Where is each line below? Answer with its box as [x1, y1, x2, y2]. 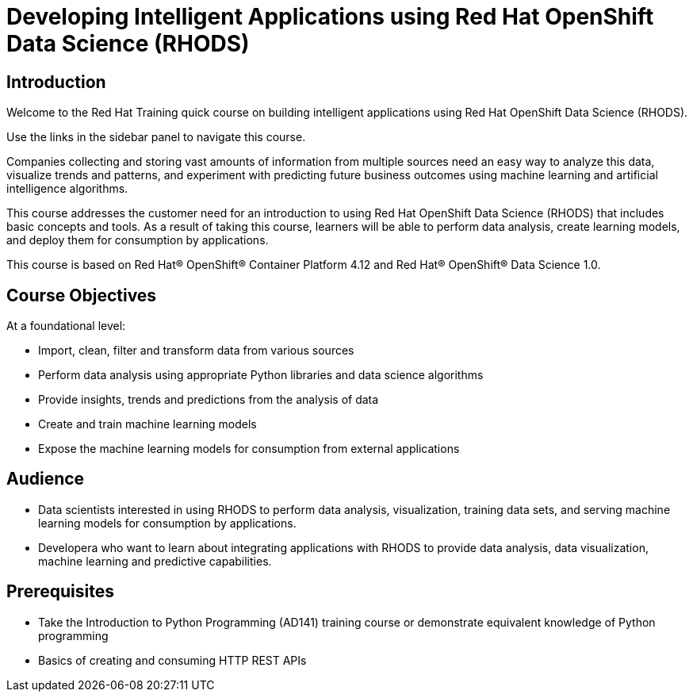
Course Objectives [6, 285, 157, 305]
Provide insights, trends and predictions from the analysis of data [38, 393, 379, 407]
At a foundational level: [6, 319, 126, 333]
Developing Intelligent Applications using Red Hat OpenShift [6, 3, 654, 30]
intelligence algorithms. [6, 182, 128, 196]
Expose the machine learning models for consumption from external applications [38, 442, 460, 456]
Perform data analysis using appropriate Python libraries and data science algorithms [38, 368, 484, 382]
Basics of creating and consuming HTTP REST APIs [38, 653, 307, 667]
